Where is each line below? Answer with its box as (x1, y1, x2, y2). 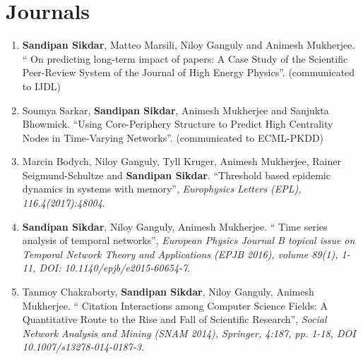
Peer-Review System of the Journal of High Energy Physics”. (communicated (22, 65, 355, 80)
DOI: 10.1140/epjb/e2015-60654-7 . (39, 260, 191, 275)
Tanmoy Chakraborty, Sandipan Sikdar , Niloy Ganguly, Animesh (22, 284, 314, 299)
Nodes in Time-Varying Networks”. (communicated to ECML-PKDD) (22, 130, 324, 145)
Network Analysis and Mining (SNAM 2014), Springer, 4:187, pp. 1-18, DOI (22, 325, 356, 340)
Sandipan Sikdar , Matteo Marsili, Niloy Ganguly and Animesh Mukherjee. (22, 37, 355, 52)
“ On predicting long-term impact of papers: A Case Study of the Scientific (22, 51, 348, 66)
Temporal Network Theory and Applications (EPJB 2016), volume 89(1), (22, 246, 338, 261)
